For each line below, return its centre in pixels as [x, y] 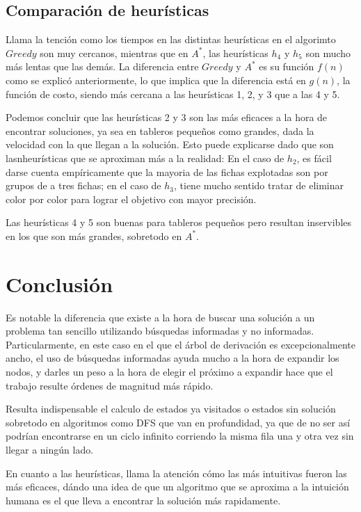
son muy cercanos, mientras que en [114, 53]
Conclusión [59, 283]
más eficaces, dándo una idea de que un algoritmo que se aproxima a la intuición [177, 487]
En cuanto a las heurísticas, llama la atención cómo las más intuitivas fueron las [176, 473]
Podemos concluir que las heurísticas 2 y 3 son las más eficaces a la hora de [167, 117]
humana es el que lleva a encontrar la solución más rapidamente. [143, 500]
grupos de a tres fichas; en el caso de [83, 185]
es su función [287, 66]
